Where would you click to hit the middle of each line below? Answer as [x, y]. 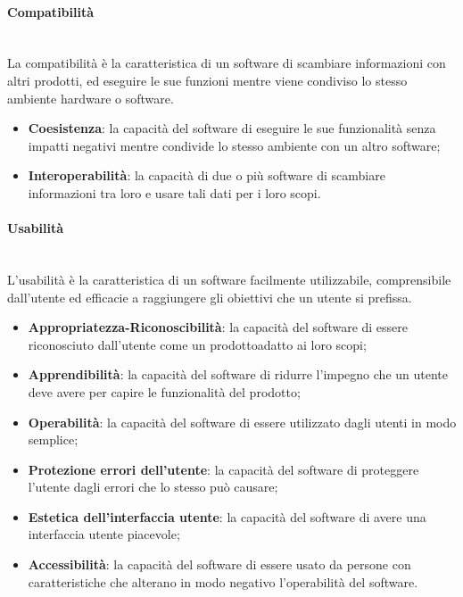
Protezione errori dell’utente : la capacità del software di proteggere [223, 469]
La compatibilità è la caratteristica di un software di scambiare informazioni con [227, 63]
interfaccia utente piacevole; [104, 534]
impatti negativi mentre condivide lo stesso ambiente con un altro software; [234, 145]
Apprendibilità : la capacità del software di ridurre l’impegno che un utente [238, 374]
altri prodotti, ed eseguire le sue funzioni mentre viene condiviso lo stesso [207, 80]
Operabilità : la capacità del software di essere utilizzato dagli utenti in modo [242, 422]
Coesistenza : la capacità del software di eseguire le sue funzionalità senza [232, 128]
